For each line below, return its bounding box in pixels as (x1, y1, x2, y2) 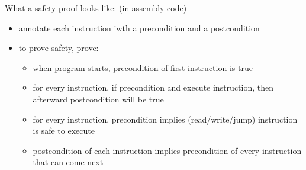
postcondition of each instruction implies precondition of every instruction (33, 144, 302, 156)
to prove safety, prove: (18, 41, 99, 54)
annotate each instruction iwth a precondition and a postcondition (18, 21, 260, 34)
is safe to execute (33, 124, 95, 137)
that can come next (33, 156, 104, 168)
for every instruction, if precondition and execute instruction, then (33, 81, 273, 94)
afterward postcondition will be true (33, 92, 164, 105)
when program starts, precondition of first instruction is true (33, 61, 253, 73)
